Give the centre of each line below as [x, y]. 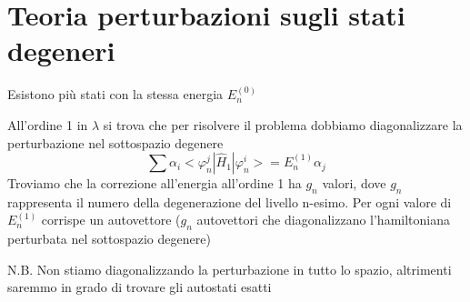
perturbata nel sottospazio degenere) [109, 239]
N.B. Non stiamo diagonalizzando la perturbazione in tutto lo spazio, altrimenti [230, 269]
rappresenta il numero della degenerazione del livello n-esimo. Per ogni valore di [230, 201]
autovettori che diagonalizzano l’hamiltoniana [324, 220]
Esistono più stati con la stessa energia [115, 94]
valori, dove [354, 183]
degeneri [61, 50]
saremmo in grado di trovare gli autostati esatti [140, 287]
